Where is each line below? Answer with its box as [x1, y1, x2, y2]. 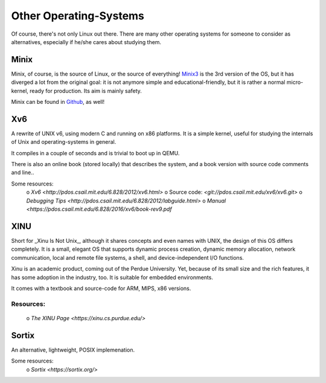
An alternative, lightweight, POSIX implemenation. [11, 346, 135, 353]
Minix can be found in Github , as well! [11, 98, 105, 106]
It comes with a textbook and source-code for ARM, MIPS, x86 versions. [11, 285, 191, 292]
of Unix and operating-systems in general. [11, 138, 117, 146]
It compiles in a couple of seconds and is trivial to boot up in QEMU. [11, 149, 180, 156]
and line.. [11, 169, 34, 176]
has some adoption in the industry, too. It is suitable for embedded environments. [11, 274, 214, 281]
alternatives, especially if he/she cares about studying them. [11, 38, 162, 45]
